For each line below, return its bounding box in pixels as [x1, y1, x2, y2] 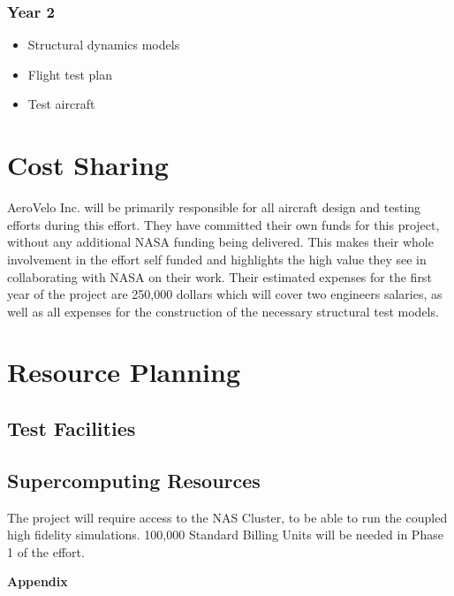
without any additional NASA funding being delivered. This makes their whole [7, 233, 434, 251]
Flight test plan [27, 65, 112, 83]
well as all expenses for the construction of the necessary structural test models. [7, 302, 439, 320]
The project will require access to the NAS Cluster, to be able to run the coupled [7, 508, 448, 526]
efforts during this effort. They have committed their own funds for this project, [7, 215, 440, 233]
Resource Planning [7, 354, 240, 390]
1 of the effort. [7, 542, 85, 561]
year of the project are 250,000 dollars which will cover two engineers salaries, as [7, 285, 443, 303]
